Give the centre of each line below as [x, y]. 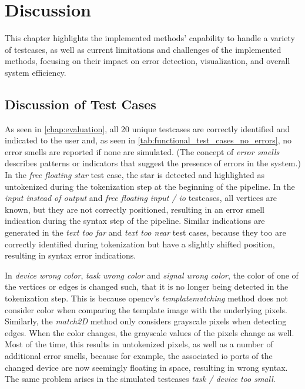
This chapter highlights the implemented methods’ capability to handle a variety [150, 38]
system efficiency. [36, 72]
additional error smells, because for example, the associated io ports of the [139, 355]
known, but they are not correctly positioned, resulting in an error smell [135, 209]
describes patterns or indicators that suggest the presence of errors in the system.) [153, 163]
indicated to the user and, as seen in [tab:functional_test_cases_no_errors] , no [148, 140]
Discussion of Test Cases [81, 104]
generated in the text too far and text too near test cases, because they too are [145, 232]
